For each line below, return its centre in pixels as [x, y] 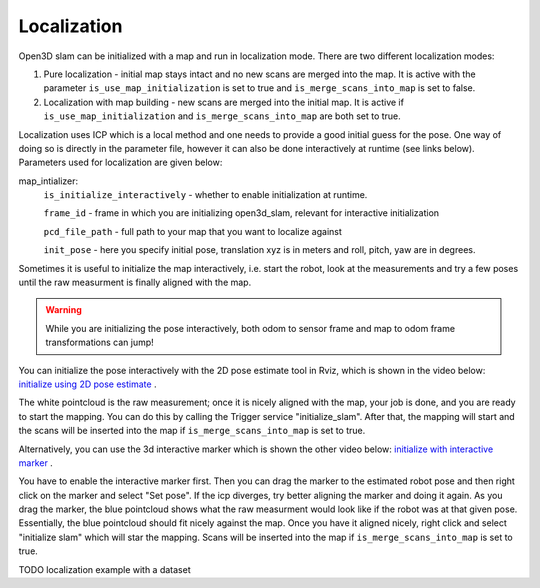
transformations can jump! [99, 342]
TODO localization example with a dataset [104, 569]
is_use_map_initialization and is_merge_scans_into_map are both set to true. [222, 116]
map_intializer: [48, 181]
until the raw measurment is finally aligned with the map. [135, 282]
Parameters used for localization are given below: [120, 162]
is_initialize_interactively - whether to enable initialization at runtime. [205, 195]
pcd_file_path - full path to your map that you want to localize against [192, 231]
